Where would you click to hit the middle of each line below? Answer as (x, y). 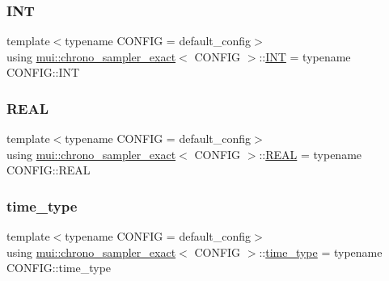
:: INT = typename (305, 56)
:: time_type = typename (321, 252)
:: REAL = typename (311, 154)
